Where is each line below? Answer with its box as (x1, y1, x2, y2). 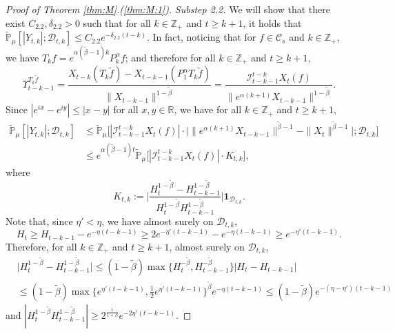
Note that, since (6, 213, 73, 228)
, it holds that (243, 15, 302, 30)
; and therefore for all (125, 50, 216, 64)
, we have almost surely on (101, 213, 214, 228)
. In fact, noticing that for (146, 30, 256, 44)
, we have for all (174, 102, 242, 117)
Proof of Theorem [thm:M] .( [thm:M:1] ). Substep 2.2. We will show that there (6, 2, 330, 16)
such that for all (83, 15, 151, 30)
